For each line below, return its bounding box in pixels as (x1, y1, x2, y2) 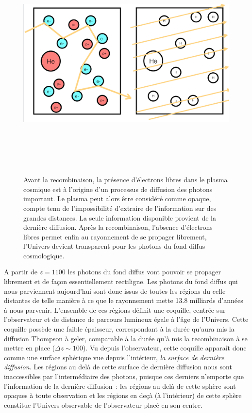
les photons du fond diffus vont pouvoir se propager (67, 267, 221, 277)
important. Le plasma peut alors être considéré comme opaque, (23, 193, 211, 204)
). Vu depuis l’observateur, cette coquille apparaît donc (83, 343, 247, 353)
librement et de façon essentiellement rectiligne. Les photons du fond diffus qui (4, 276, 238, 286)
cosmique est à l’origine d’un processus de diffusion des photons (23, 184, 213, 194)
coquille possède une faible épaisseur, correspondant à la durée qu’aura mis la (4, 324, 235, 334)
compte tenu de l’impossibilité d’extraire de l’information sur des (23, 203, 217, 213)
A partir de (4, 267, 37, 277)
